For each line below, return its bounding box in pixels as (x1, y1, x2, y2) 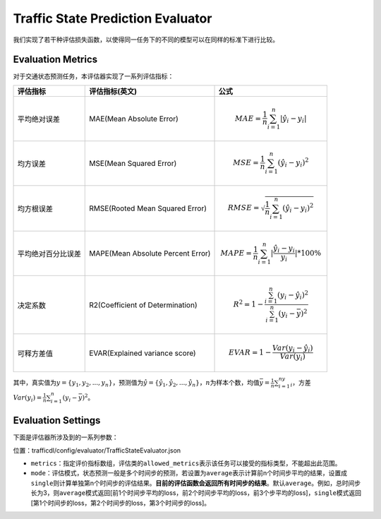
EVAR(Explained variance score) (89, 348, 197, 358)
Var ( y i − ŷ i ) (272, 343, 313, 354)
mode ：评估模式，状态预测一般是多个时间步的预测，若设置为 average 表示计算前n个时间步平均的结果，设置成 (30, 469, 348, 477)
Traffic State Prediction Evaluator (13, 11, 212, 26)
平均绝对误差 (17, 114, 60, 124)
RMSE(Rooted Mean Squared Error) (89, 203, 207, 213)
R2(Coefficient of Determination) (89, 300, 198, 310)
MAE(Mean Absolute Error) (89, 114, 179, 124)
